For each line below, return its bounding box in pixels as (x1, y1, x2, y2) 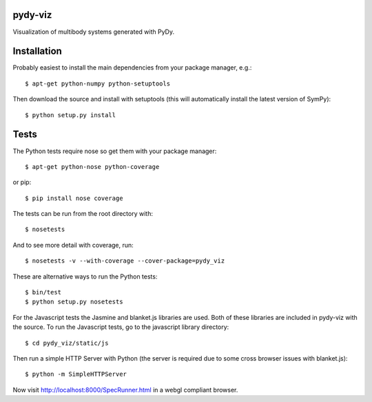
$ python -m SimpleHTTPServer (25, 370, 127, 379)
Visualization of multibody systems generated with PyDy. (12, 28, 175, 36)
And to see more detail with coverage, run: (12, 241, 134, 249)
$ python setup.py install (25, 111, 116, 119)
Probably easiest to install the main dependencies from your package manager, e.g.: (12, 63, 252, 72)
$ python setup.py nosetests (25, 298, 123, 306)
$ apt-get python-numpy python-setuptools (25, 79, 171, 88)
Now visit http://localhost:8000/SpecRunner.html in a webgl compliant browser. (12, 385, 238, 394)
